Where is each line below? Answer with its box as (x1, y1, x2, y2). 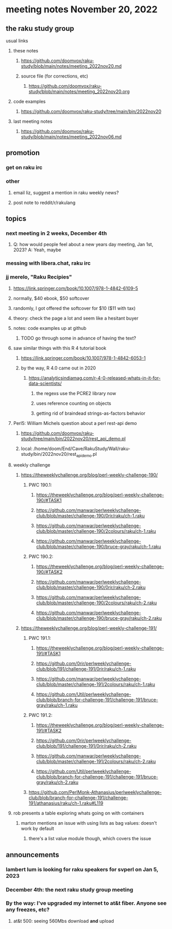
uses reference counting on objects (36, 400, 112, 406)
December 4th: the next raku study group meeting (6, 886, 134, 893)
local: (20, 445, 33, 452)
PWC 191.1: (28, 635, 51, 641)
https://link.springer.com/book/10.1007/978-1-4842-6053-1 (20, 355, 146, 361)
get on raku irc (6, 164, 42, 171)
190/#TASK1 (36, 497, 62, 504)
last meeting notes (13, 118, 53, 124)
